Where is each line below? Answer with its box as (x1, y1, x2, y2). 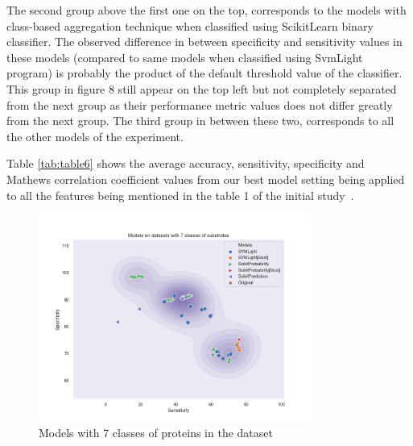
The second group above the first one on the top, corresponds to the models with (6, 2, 407, 18)
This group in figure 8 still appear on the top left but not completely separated (6, 80, 397, 97)
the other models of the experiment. (6, 127, 184, 144)
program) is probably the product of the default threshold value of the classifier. (6, 65, 403, 81)
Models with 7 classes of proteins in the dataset (39, 424, 273, 441)
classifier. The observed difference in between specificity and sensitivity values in (6, 33, 403, 50)
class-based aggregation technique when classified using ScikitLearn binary (6, 17, 374, 34)
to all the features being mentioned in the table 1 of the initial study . (6, 186, 354, 203)
